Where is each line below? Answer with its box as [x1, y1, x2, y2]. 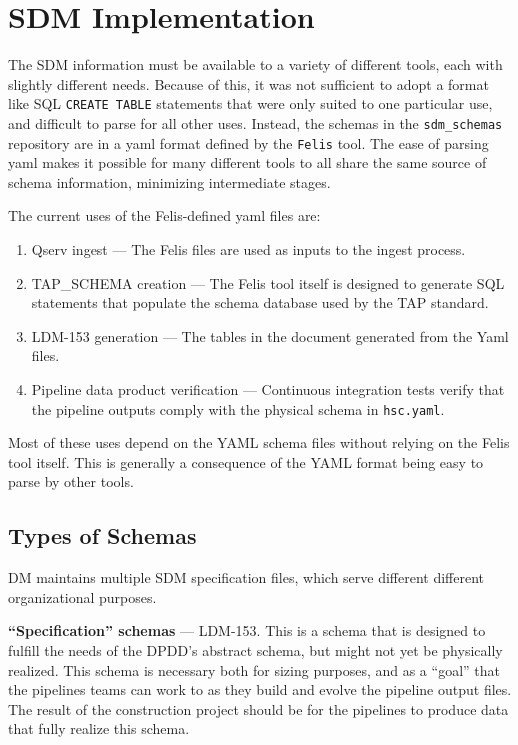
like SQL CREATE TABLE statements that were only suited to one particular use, [8, 93, 493, 114]
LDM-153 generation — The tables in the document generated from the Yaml [31, 325, 509, 346]
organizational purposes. [8, 586, 157, 607]
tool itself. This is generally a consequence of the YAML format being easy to [8, 451, 484, 472]
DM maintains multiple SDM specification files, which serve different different [8, 567, 485, 588]
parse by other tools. [8, 471, 134, 492]
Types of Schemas [8, 520, 197, 551]
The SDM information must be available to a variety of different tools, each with [8, 54, 503, 75]
